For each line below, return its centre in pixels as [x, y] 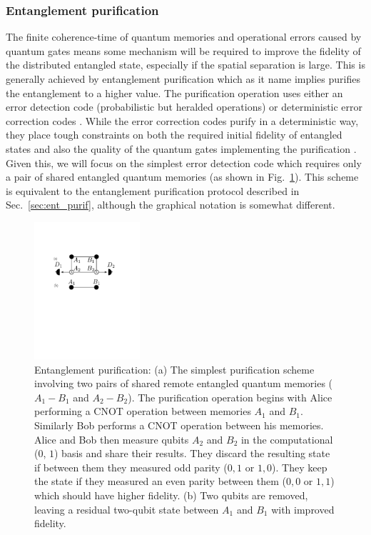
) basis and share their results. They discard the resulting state [192, 453]
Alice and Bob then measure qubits [112, 439]
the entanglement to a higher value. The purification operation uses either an [174, 92]
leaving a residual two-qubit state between [127, 509]
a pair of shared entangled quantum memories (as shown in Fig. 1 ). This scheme [182, 177]
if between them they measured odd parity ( [131, 467]
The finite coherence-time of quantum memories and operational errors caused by [184, 37]
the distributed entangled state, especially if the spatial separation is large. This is [185, 65]
